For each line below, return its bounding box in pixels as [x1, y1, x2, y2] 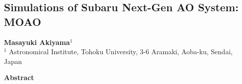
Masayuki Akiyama [4, 37, 70, 47]
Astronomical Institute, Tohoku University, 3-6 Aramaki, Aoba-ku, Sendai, [9, 46, 233, 57]
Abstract [4, 72, 34, 83]
